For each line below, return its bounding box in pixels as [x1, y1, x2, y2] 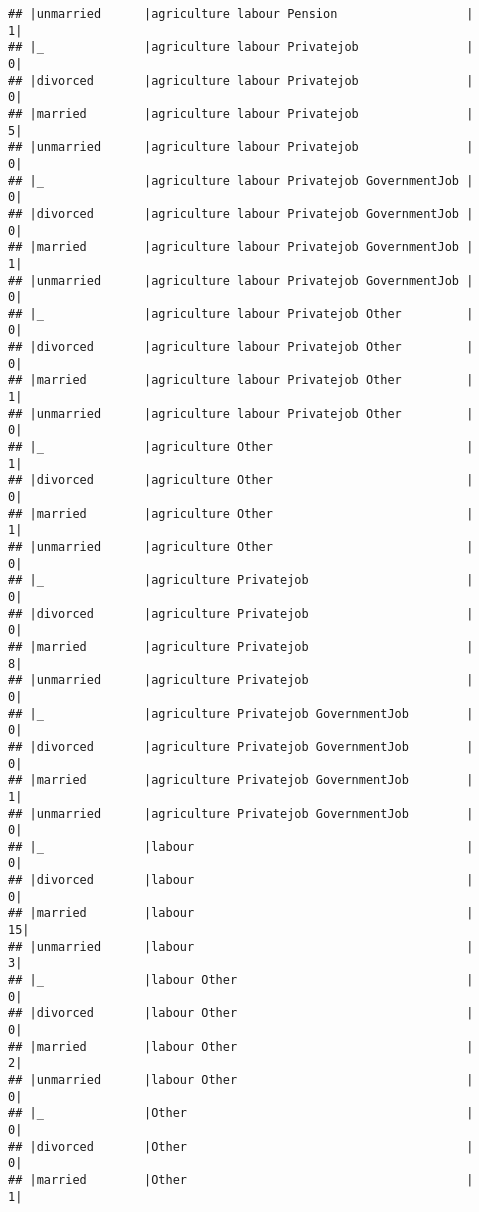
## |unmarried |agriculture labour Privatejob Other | [8, 406, 474, 421]
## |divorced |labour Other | [8, 1006, 474, 1021]
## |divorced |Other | [8, 1139, 474, 1154]
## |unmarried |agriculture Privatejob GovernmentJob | [8, 806, 474, 821]
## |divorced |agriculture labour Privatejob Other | [8, 340, 474, 355]
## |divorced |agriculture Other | [8, 473, 474, 488]
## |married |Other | [8, 1172, 474, 1187]
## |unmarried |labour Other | [8, 1073, 474, 1087]
